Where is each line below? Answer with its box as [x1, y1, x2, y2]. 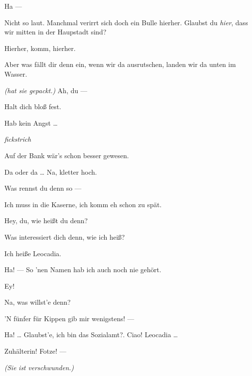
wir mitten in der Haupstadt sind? [4, 27, 107, 37]
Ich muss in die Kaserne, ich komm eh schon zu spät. [4, 199, 162, 209]
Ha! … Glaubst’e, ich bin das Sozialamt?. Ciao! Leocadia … [4, 329, 178, 340]
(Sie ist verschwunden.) [4, 362, 74, 372]
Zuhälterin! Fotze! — [4, 346, 66, 356]
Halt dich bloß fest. [4, 101, 62, 112]
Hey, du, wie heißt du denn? [4, 215, 88, 226]
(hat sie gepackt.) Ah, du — [4, 85, 87, 95]
